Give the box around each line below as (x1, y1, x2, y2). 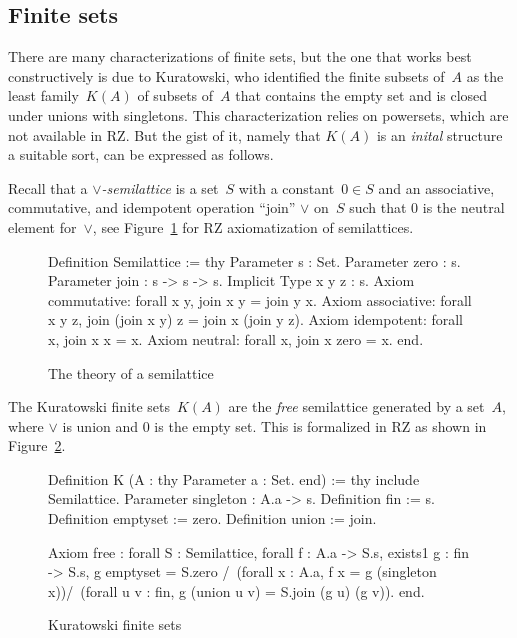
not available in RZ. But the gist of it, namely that (8, 124, 321, 145)
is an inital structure (376, 124, 503, 145)
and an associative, (378, 177, 495, 198)
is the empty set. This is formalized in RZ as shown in (154, 415, 487, 436)
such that (349, 197, 407, 218)
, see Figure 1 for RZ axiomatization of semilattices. (92, 216, 414, 237)
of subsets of (137, 85, 214, 106)
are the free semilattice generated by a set (228, 396, 485, 417)
